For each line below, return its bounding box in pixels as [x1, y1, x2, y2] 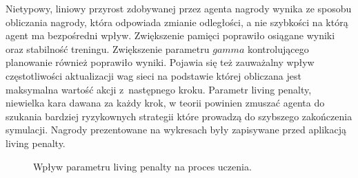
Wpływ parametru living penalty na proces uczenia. [33, 159, 252, 173]
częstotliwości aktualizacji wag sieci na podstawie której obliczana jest [6, 68, 301, 82]
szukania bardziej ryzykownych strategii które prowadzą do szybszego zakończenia [6, 109, 352, 123]
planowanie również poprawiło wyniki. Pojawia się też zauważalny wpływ [6, 55, 315, 69]
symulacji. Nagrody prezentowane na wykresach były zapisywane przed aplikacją [6, 122, 346, 137]
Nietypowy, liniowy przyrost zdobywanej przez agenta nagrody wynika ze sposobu [6, 1, 352, 15]
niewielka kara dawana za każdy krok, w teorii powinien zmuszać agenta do [6, 96, 325, 110]
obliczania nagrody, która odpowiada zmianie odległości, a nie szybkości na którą [6, 14, 348, 29]
